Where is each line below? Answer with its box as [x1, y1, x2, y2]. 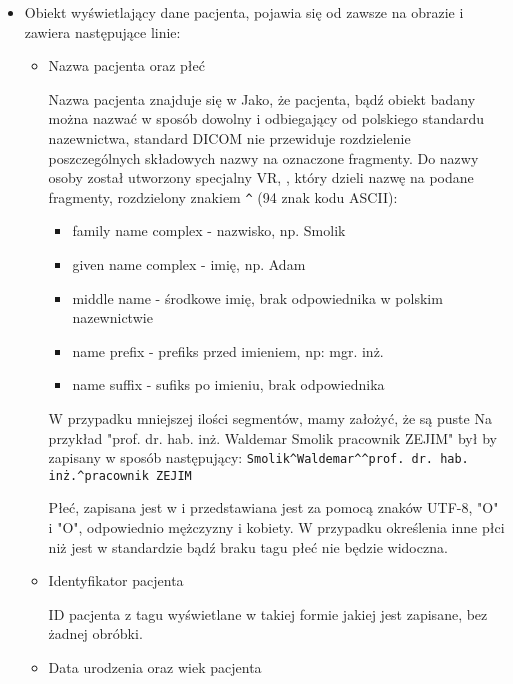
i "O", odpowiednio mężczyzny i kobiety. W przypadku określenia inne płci [48, 517, 505, 538]
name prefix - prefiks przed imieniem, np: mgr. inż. [72, 340, 384, 361]
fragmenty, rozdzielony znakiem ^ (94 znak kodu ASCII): [48, 186, 398, 207]
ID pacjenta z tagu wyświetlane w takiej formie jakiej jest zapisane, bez [48, 603, 488, 624]
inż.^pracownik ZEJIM [48, 468, 192, 483]
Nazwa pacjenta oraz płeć [48, 55, 205, 76]
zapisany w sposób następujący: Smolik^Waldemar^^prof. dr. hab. [48, 447, 469, 468]
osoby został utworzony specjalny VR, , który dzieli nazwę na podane [48, 167, 474, 188]
